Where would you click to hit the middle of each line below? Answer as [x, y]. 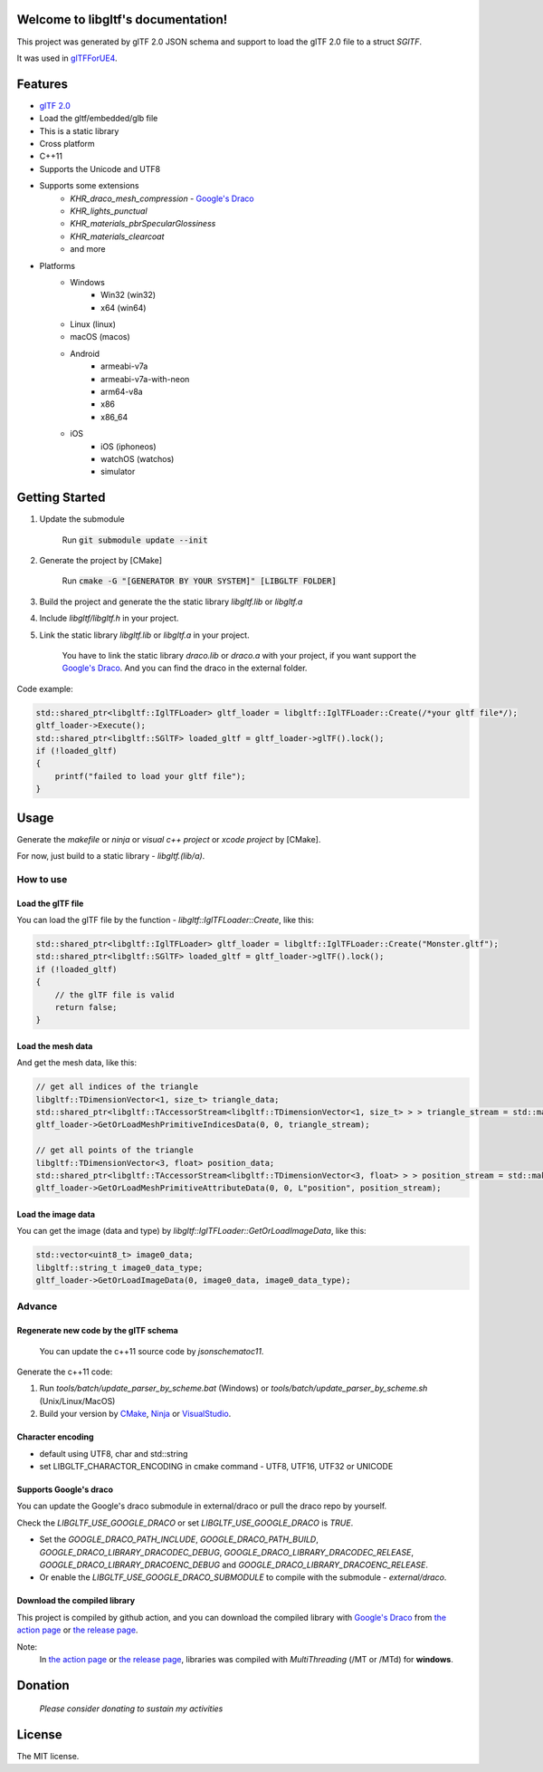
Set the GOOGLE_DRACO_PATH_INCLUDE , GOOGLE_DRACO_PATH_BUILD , [179, 1539]
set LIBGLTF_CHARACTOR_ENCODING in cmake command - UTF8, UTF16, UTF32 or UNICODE [216, 1467]
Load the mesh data [55, 1045]
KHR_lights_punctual [109, 211]
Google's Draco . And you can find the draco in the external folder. [185, 668]
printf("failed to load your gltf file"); [150, 776]
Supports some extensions [89, 186]
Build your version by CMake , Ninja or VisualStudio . [135, 1414]
